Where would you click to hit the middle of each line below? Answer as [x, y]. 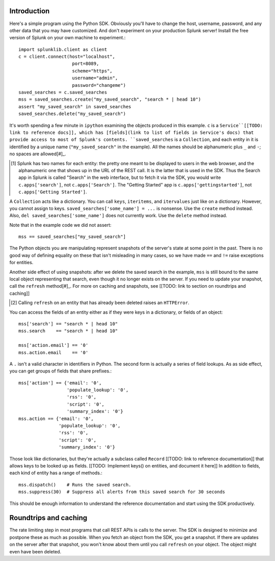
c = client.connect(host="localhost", [67, 57]
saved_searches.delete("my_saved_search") [72, 114]
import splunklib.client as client [63, 49]
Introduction [30, 11]
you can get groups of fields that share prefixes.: [61, 371]
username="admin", [95, 78]
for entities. [21, 263]
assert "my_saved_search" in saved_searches [75, 107]
